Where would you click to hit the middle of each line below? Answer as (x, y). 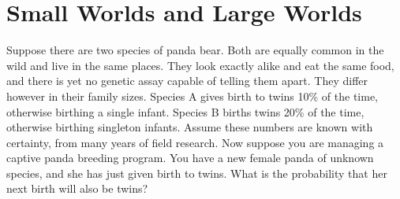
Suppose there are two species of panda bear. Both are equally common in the (195, 50)
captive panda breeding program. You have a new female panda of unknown (190, 158)
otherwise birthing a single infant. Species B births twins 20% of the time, (185, 111)
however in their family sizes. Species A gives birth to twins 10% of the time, (193, 96)
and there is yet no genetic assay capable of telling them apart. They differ (187, 81)
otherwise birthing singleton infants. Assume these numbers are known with (190, 127)
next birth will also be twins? (77, 188)
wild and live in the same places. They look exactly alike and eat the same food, (200, 65)
